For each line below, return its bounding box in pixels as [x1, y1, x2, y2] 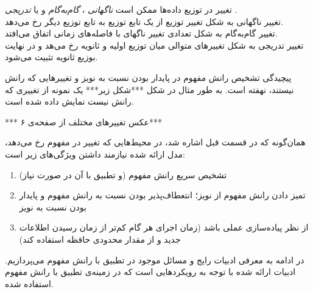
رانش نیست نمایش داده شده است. [5, 95, 134, 108]
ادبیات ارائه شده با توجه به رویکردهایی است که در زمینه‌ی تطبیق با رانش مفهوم [5, 265, 296, 278]
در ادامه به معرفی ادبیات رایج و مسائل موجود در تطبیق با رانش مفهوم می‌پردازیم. [5, 253, 304, 266]
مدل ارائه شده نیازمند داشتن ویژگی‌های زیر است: [5, 147, 185, 160]
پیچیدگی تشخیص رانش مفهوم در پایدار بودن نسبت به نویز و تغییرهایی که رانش [5, 71, 292, 83]
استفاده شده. [5, 277, 54, 290]
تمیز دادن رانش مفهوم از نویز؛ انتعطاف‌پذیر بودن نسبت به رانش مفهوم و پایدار [19, 189, 306, 201]
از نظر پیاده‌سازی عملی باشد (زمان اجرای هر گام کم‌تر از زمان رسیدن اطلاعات [19, 221, 309, 234]
